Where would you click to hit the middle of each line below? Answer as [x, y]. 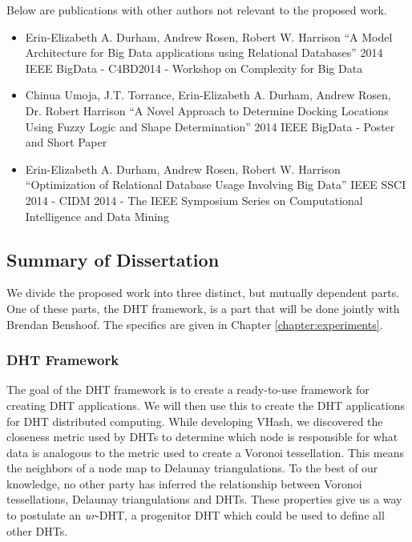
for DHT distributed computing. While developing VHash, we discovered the [195, 421]
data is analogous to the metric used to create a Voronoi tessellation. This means [206, 452]
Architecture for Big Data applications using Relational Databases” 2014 [204, 52]
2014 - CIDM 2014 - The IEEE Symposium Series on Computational [194, 200]
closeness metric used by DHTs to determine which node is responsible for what [202, 437]
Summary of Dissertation [113, 259]
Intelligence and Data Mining [97, 216]
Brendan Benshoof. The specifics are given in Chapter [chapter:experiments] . [195, 324]
